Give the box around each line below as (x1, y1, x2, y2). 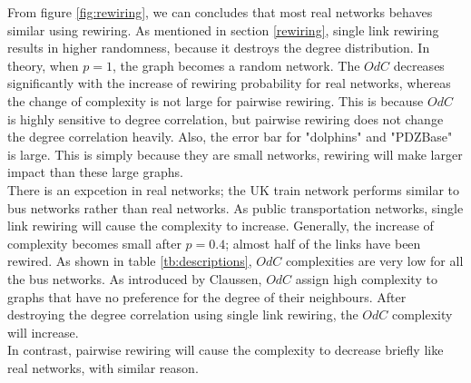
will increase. (7, 322, 79, 341)
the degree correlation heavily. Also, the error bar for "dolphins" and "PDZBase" (7, 127, 453, 146)
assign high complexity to (295, 269, 437, 288)
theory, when (7, 55, 79, 74)
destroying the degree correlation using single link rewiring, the (7, 305, 358, 324)
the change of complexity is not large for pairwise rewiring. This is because (7, 91, 424, 110)
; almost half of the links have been (225, 233, 421, 252)
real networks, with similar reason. (7, 358, 199, 377)
